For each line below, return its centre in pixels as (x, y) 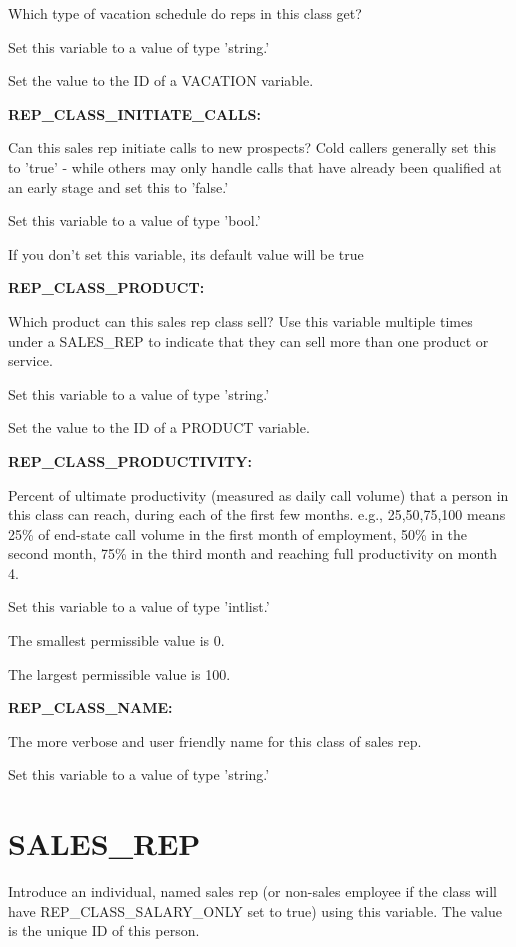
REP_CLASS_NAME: (90, 707)
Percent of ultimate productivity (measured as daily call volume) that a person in (258, 494)
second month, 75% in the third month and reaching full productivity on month (253, 553)
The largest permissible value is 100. (119, 673)
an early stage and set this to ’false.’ (118, 186)
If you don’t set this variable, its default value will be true (186, 253)
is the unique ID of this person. (104, 930)
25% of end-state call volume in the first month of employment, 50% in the (238, 533)
